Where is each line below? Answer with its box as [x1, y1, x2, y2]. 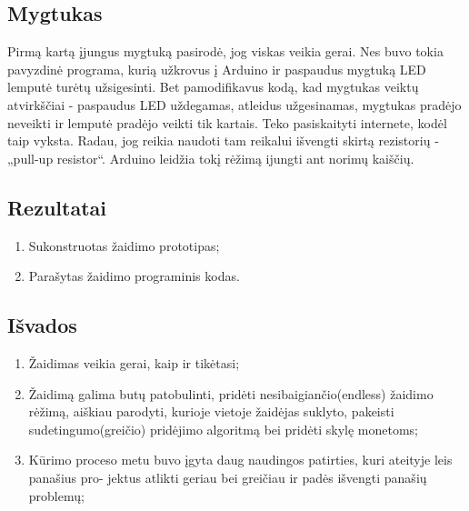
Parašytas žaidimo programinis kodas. [28, 266, 240, 286]
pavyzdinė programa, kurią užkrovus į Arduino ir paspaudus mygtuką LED [7, 59, 426, 78]
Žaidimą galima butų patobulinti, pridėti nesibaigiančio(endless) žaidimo [28, 384, 434, 403]
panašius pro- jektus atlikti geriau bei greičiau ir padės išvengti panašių [28, 467, 427, 486]
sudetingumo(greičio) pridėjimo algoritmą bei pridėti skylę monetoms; [28, 419, 418, 438]
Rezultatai [7, 193, 106, 221]
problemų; [28, 486, 85, 505]
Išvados [7, 311, 77, 339]
